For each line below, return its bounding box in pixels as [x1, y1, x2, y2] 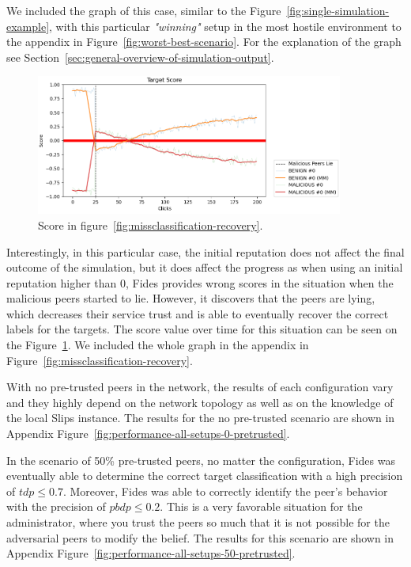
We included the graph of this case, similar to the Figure [6, 2, 281, 18]
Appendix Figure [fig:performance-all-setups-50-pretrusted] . [6, 545, 296, 561]
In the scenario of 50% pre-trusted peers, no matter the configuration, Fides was [6, 451, 395, 468]
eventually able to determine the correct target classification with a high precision [6, 467, 403, 484]
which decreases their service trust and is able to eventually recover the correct [6, 305, 389, 322]
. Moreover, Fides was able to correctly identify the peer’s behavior [62, 482, 388, 499]
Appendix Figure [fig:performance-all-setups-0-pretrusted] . [6, 425, 290, 442]
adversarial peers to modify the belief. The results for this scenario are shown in [6, 529, 394, 546]
